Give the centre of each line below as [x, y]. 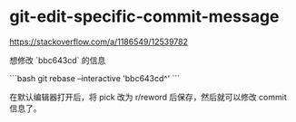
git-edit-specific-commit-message [144, 17]
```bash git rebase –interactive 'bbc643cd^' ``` [95, 78]
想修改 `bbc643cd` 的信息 [58, 60]
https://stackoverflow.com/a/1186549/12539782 [99, 42]
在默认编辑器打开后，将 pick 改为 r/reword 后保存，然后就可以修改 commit [148, 97]
